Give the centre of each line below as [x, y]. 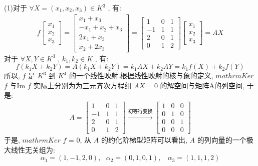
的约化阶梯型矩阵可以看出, [144, 140]
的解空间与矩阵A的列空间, [202, 85]
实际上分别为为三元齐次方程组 [82, 85]
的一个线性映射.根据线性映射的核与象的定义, [141, 76]
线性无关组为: [33, 149]
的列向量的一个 [222, 140]
